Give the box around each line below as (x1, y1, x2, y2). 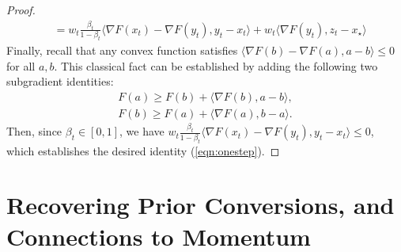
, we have (119, 123, 165, 139)
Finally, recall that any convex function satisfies (6, 42, 238, 59)
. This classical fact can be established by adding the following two (54, 57, 378, 74)
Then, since (6, 123, 62, 139)
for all (6, 57, 36, 74)
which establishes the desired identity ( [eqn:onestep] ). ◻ (6, 142, 280, 158)
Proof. (6, 2, 36, 17)
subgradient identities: (6, 73, 114, 90)
